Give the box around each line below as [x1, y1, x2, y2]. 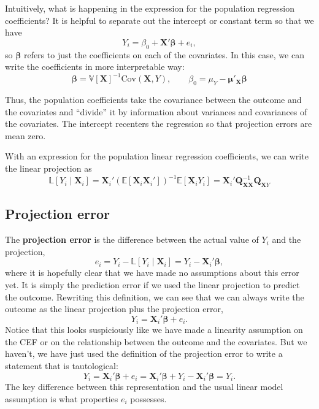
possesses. [130, 392, 167, 405]
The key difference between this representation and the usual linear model [5, 380, 283, 392]
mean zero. [5, 129, 46, 142]
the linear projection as [5, 162, 92, 175]
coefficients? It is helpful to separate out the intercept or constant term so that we [5, 13, 314, 26]
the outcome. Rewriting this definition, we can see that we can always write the [5, 290, 304, 303]
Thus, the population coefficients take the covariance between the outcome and [5, 93, 302, 106]
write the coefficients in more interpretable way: [5, 60, 185, 73]
